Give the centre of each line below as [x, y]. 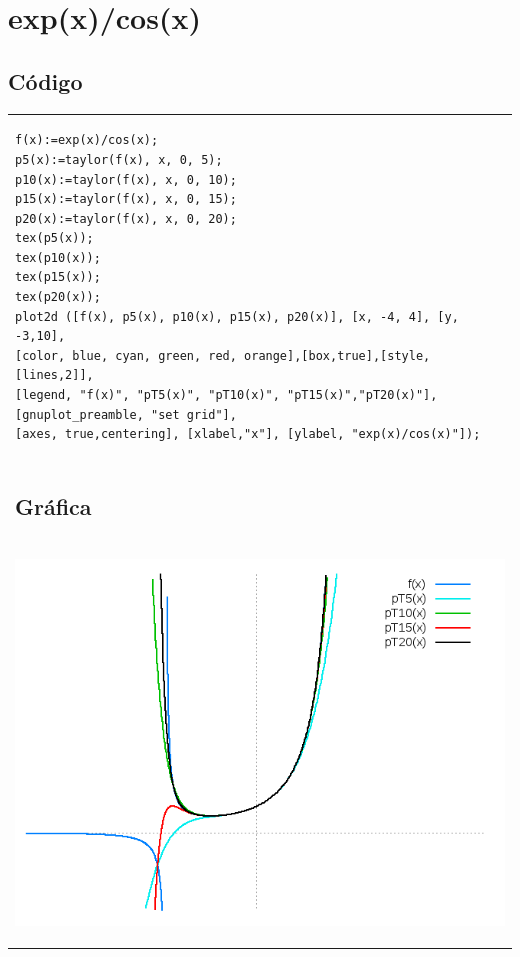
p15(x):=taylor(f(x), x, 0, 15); [126, 199]
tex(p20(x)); [58, 297]
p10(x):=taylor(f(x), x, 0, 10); [126, 179]
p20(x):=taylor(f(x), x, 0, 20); [126, 218]
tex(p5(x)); [54, 238]
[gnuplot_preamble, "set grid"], [126, 414]
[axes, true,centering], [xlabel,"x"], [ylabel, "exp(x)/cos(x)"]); [248, 434]
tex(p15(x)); [58, 277]
